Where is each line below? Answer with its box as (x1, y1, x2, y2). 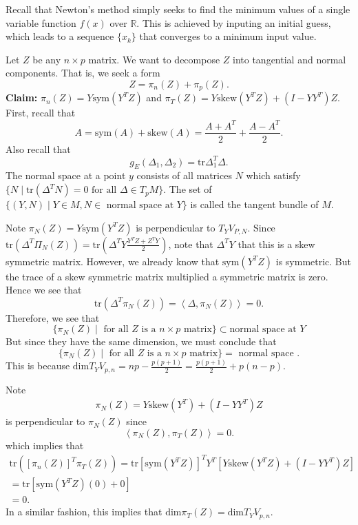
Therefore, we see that (6, 310, 100, 325)
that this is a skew (238, 236, 315, 251)
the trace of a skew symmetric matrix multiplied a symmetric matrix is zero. (6, 269, 328, 283)
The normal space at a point (6, 168, 126, 183)
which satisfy (246, 168, 301, 183)
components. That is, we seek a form (6, 65, 160, 80)
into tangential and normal (233, 52, 346, 66)
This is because (6, 358, 70, 373)
